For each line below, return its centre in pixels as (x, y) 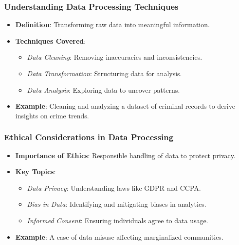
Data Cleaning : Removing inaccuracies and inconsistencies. (115, 57)
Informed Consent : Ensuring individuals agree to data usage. (118, 220)
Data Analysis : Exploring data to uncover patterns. (103, 90)
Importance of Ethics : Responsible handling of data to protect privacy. (125, 155)
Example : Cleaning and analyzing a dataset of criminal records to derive (125, 106)
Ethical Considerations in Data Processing (89, 137)
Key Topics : (36, 171)
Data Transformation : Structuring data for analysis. (104, 73)
